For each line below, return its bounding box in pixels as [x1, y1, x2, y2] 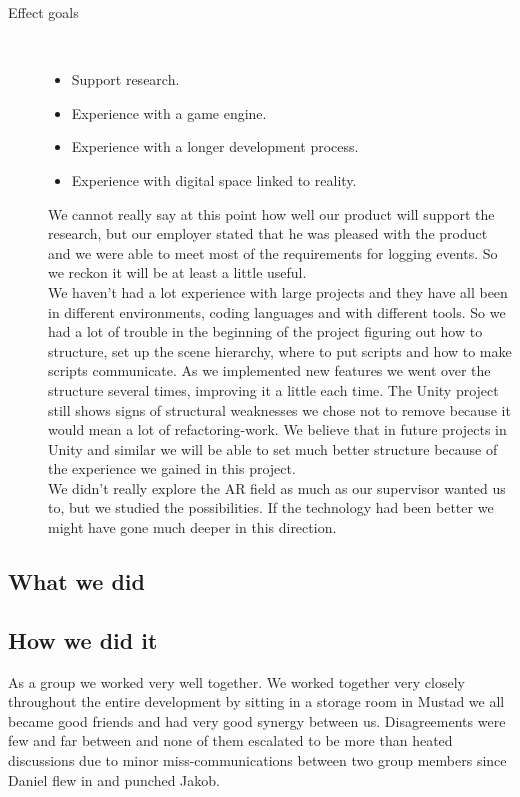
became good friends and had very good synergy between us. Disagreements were [8, 710, 506, 731]
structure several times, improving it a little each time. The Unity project [48, 379, 499, 400]
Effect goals [8, 2, 79, 22]
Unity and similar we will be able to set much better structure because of [48, 438, 498, 459]
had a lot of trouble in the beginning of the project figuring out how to [48, 321, 483, 342]
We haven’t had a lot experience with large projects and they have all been [48, 281, 508, 302]
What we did [8, 566, 145, 597]
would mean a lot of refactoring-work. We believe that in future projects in [48, 419, 507, 440]
